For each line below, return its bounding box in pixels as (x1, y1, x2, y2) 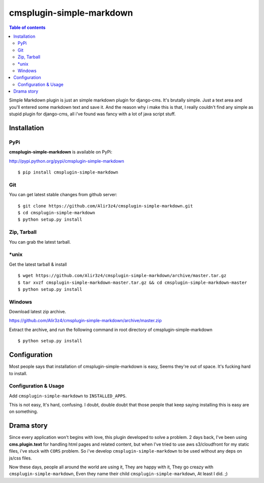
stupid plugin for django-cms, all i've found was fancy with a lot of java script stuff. (9, 111, 176, 117)
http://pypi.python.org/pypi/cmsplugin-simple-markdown (9, 158, 125, 164)
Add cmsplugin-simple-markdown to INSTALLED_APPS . (9, 393, 127, 399)
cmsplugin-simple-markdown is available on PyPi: (9, 149, 112, 155)
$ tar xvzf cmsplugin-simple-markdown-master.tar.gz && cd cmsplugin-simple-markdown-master (18, 280, 247, 285)
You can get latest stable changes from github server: (9, 192, 117, 198)
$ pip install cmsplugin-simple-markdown (18, 170, 118, 175)
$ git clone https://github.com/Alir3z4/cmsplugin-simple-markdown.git (18, 203, 193, 208)
